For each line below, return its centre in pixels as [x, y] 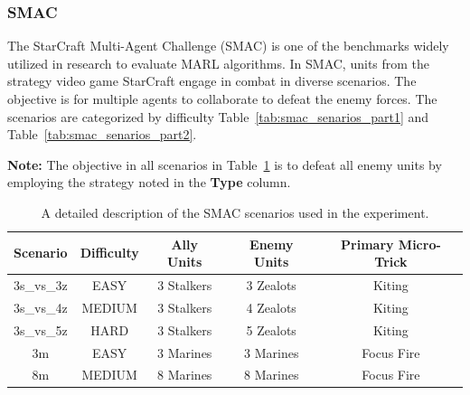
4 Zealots [271, 307]
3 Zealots [271, 285]
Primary [367, 244]
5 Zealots [271, 329]
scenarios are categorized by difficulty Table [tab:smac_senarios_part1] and [218, 116]
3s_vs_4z [41, 307]
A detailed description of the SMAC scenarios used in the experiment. [235, 212]
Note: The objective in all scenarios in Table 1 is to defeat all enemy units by [225, 164]
